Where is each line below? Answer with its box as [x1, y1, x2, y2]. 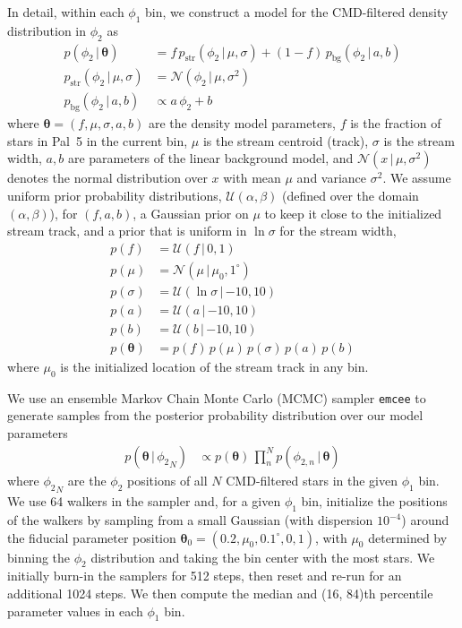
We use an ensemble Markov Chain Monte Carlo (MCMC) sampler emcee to [7, 388, 426, 407]
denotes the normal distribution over [7, 168, 208, 187]
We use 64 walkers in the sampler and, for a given [7, 492, 281, 511]
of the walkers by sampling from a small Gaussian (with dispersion [7, 511, 373, 529]
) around [401, 511, 449, 529]
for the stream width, [279, 221, 397, 240]
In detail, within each [7, 3, 124, 21]
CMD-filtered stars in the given [226, 470, 398, 489]
